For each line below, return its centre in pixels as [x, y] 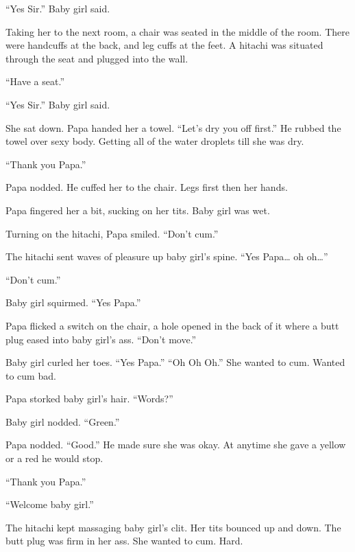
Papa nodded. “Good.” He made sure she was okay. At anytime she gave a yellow [176, 445]
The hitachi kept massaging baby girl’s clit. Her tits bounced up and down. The [173, 527]
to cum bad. [31, 375]
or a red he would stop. [54, 458]
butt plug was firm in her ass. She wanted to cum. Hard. [124, 541]
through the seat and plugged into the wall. [97, 58]
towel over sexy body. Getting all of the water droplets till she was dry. [155, 141]
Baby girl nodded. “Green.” [63, 421]
